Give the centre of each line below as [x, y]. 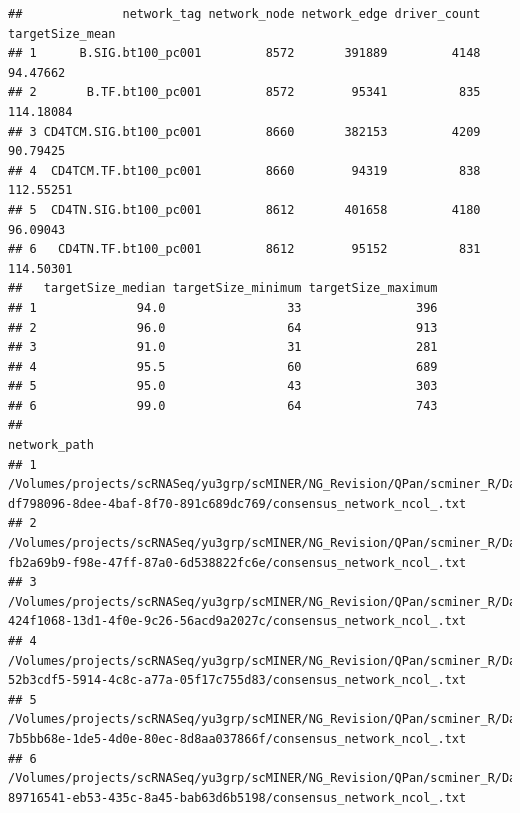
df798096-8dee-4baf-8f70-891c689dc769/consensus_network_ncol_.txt [237, 503]
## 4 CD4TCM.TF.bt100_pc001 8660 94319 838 [244, 170]
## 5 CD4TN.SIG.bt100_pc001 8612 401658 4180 [244, 209]
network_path [51, 445]
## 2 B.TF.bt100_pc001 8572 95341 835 [244, 92]
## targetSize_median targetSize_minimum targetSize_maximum [223, 288]
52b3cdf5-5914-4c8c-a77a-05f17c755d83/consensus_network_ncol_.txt [237, 680]
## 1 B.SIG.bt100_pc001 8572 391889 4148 [244, 53]
